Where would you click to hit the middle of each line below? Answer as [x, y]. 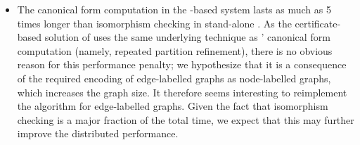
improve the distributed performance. [98, 133]
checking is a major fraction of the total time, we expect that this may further [186, 119]
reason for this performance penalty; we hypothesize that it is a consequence [182, 64]
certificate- [318, 23]
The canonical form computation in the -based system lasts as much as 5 [174, 9]
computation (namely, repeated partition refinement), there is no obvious [175, 50]
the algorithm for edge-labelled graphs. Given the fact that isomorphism [173, 106]
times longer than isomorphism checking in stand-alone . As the [154, 23]
